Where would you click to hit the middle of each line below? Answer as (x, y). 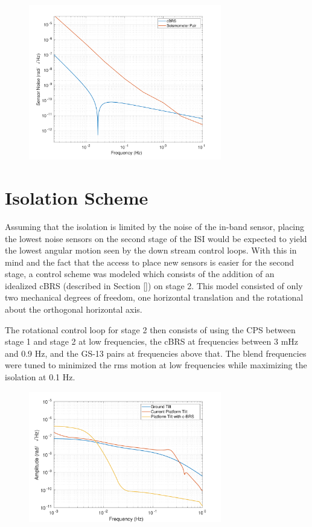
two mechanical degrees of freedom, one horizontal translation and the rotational (154, 297)
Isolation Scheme (77, 197)
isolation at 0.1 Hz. (40, 377)
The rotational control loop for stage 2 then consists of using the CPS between (150, 329)
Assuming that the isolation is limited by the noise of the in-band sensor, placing (155, 226)
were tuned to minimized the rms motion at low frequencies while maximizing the (156, 365)
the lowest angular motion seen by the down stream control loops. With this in (151, 250)
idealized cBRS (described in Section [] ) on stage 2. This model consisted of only (154, 285)
